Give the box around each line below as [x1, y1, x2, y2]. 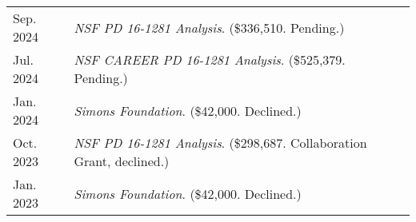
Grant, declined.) [74, 152, 170, 170]
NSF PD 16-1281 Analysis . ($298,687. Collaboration [74, 133, 367, 152]
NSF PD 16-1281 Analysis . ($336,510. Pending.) [74, 18, 345, 37]
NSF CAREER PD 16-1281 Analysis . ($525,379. [74, 50, 346, 69]
